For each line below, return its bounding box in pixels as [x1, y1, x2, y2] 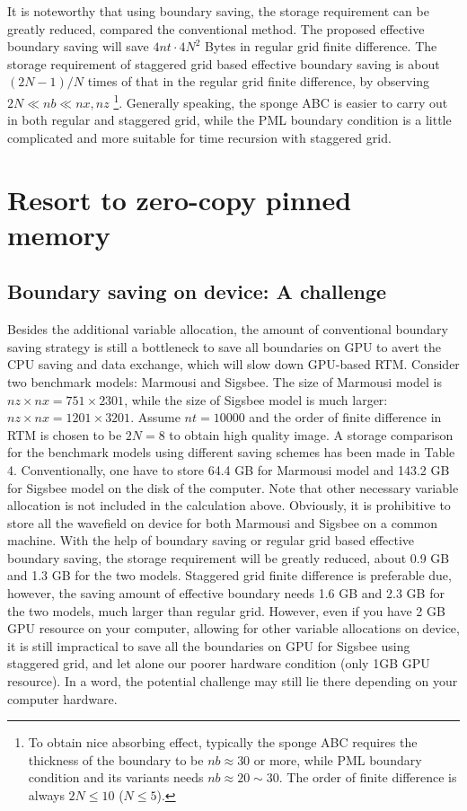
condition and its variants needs [28, 768, 204, 787]
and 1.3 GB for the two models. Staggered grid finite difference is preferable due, [7, 566, 452, 585]
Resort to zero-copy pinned [7, 181, 352, 217]
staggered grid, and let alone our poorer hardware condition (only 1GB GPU [7, 654, 430, 673]
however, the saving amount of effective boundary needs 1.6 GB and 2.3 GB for [7, 584, 445, 603]
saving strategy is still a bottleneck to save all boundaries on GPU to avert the [7, 337, 442, 356]
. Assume [130, 408, 181, 427]
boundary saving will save [7, 37, 149, 56]
